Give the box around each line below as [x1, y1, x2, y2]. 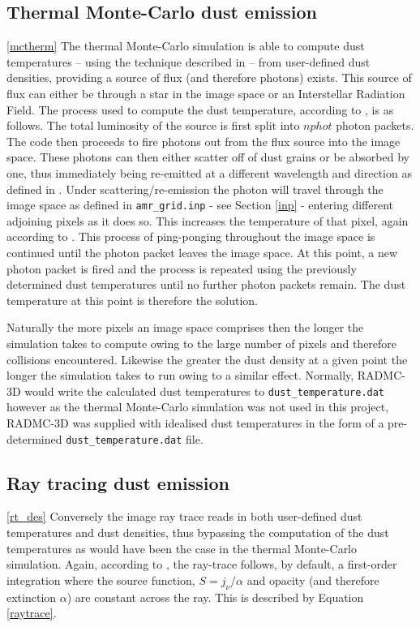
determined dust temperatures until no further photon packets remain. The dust [6, 276, 406, 293]
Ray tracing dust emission [6, 470, 229, 495]
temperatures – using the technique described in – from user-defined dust [6, 53, 371, 70]
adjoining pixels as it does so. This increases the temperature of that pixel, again [6, 212, 409, 229]
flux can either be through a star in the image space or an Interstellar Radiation [6, 84, 405, 101]
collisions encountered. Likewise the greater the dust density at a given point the [6, 350, 408, 367]
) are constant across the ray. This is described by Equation [66, 588, 364, 605]
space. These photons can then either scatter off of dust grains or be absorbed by [6, 148, 409, 165]
